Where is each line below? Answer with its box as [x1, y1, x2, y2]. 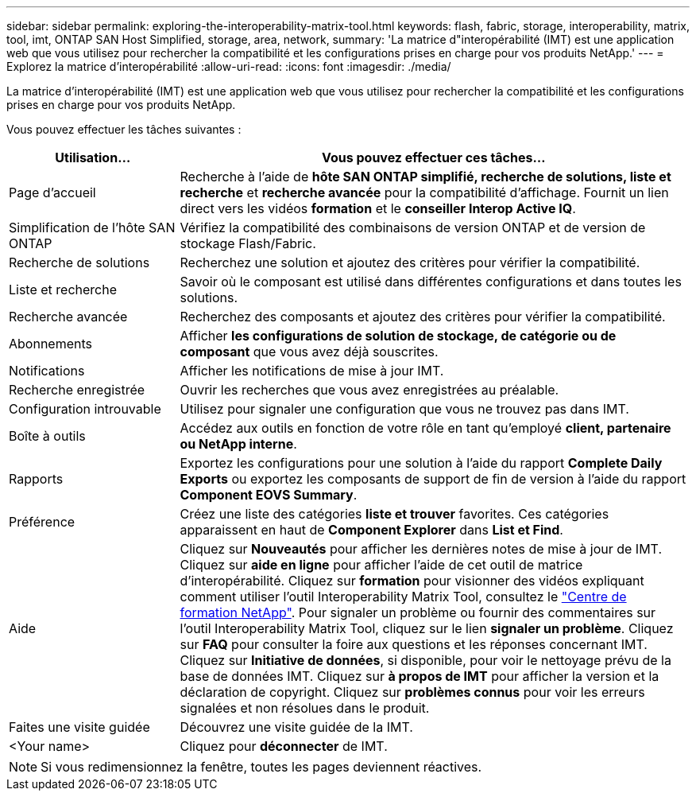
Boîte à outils [9, 428, 86, 444]
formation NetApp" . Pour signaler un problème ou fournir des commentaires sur [180, 605, 656, 620]
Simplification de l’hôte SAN [9, 220, 176, 235]
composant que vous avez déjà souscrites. [180, 344, 439, 360]
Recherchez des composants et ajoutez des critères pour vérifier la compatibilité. [180, 309, 666, 325]
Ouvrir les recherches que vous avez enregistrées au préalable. [180, 382, 559, 398]
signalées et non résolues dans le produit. [180, 700, 430, 716]
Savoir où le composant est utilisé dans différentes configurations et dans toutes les [180, 274, 682, 290]
